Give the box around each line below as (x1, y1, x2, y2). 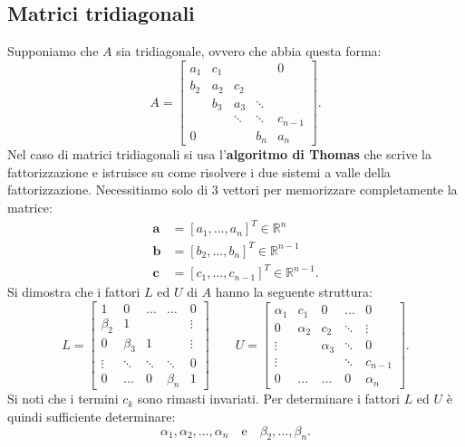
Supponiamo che (7, 42, 99, 61)
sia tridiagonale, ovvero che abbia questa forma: (116, 42, 382, 61)
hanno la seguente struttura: (215, 282, 373, 301)
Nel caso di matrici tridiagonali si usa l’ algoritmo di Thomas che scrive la (7, 145, 431, 164)
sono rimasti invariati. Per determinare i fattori (137, 389, 400, 408)
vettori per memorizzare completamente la (222, 180, 458, 199)
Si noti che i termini (7, 389, 119, 408)
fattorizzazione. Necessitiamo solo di (7, 180, 208, 199)
